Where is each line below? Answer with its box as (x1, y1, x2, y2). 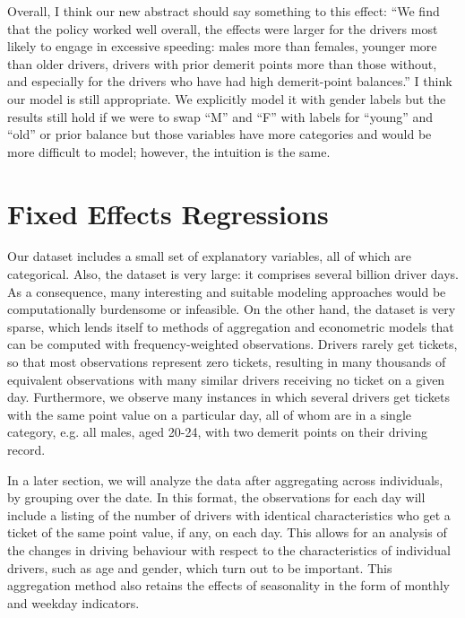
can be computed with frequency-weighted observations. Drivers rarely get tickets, (7, 335, 458, 353)
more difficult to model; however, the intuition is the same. (7, 142, 331, 161)
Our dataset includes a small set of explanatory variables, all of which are (7, 247, 411, 265)
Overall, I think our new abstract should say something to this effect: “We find (7, 2, 440, 20)
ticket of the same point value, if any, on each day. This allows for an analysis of (7, 523, 447, 542)
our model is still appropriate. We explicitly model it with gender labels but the (7, 89, 446, 108)
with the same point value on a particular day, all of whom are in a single (7, 405, 411, 423)
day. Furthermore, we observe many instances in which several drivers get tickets (7, 387, 450, 406)
